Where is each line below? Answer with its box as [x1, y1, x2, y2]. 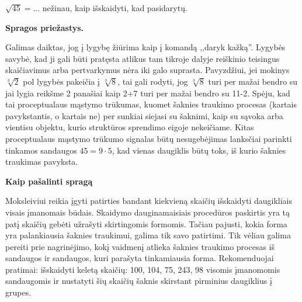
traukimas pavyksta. [5, 155, 78, 168]
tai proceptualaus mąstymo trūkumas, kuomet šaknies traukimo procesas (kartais [5, 98, 297, 110]
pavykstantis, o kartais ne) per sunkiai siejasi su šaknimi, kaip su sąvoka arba [5, 109, 283, 122]
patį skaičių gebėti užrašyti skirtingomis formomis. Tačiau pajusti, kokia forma [5, 217, 287, 230]
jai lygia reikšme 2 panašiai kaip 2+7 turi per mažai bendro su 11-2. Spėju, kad [5, 86, 290, 99]
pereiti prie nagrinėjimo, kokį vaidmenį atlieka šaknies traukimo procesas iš [5, 240, 275, 252]
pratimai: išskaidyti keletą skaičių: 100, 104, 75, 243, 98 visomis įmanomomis [5, 263, 280, 275]
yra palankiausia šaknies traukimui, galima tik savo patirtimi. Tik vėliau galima [5, 229, 291, 241]
